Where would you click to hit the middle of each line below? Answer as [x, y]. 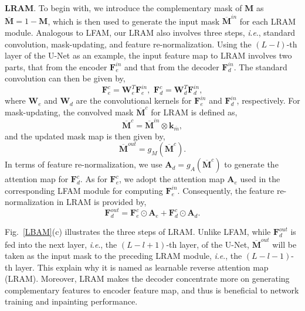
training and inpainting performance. [71, 301]
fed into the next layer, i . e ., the [61, 244]
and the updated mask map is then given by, [85, 136]
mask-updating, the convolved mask [69, 112]
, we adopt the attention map [172, 179]
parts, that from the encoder [56, 66]
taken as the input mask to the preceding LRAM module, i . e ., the [123, 256]
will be [284, 244]
